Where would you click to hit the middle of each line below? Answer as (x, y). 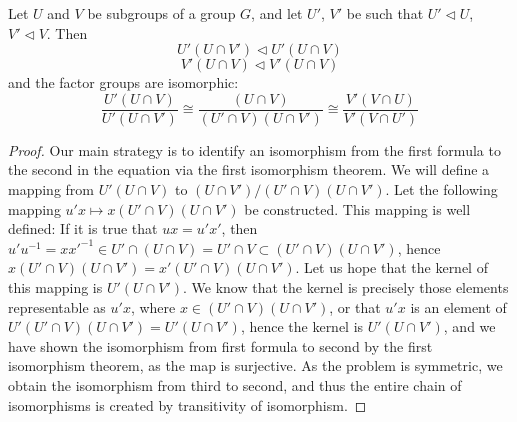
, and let (277, 13)
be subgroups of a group (161, 13)
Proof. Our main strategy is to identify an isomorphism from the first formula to (254, 149)
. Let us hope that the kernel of (391, 267)
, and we (469, 326)
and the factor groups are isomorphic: (123, 82)
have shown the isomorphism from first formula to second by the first (220, 345)
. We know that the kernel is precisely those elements (346, 287)
